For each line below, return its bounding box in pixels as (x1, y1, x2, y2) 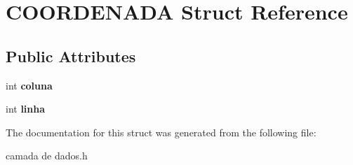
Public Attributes (6, 45, 136, 66)
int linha (6, 101, 46, 116)
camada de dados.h (6, 148, 88, 163)
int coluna (6, 78, 53, 92)
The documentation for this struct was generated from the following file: (6, 124, 317, 139)
